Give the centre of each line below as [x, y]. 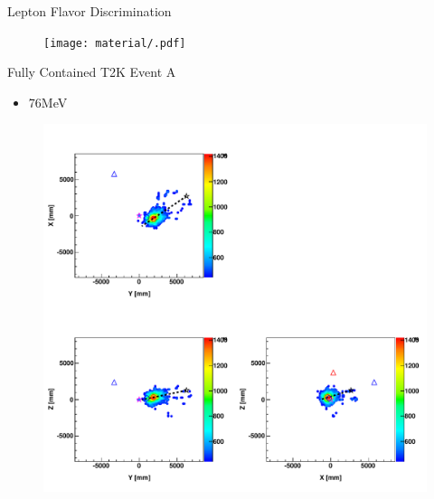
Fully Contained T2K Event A [92, 72]
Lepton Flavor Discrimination [90, 11]
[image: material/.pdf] [115, 43]
